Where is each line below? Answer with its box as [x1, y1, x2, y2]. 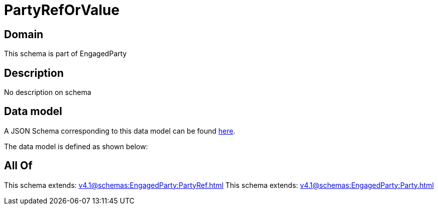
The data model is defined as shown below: [4, 142, 148, 151]
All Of [4, 159, 33, 172]
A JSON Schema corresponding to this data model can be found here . [4, 126, 236, 135]
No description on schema [4, 88, 91, 97]
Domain [4, 28, 44, 41]
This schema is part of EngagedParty [4, 49, 127, 58]
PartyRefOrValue [4, 2, 120, 19]
